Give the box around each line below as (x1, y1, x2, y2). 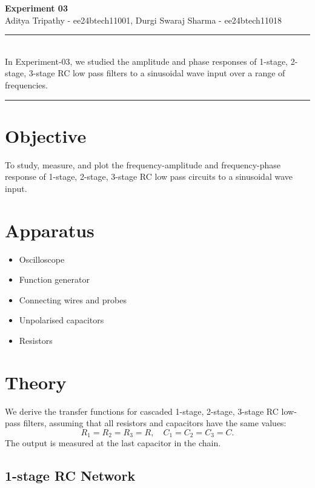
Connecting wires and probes (19, 293, 127, 306)
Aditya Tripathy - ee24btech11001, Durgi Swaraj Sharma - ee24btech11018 (5, 13, 282, 26)
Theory (5, 369, 67, 394)
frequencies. (5, 78, 48, 91)
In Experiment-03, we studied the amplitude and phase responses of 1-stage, (5, 54, 288, 67)
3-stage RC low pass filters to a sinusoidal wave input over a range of (28, 67, 285, 79)
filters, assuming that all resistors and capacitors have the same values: (23, 417, 287, 429)
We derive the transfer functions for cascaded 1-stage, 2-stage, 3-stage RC (5, 404, 279, 417)
